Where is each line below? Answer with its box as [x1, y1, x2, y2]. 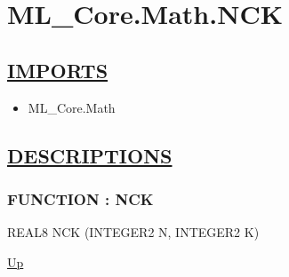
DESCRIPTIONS [7, 141, 173, 169]
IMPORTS [7, 56, 108, 83]
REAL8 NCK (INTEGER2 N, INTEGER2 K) [7, 223, 260, 241]
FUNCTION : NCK [7, 187, 154, 210]
